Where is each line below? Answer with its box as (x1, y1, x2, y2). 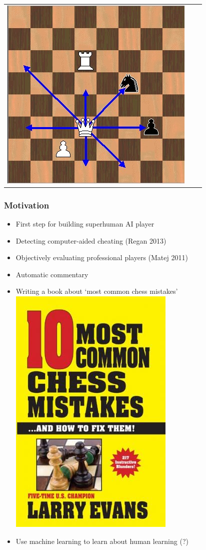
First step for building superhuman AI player (15, 218, 154, 229)
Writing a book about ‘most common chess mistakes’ (15, 286, 178, 296)
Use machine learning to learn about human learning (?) (15, 535, 188, 546)
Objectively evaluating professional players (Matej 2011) (15, 252, 188, 263)
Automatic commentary (15, 269, 88, 279)
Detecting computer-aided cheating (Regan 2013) (15, 235, 166, 246)
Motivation (4, 198, 49, 211)
